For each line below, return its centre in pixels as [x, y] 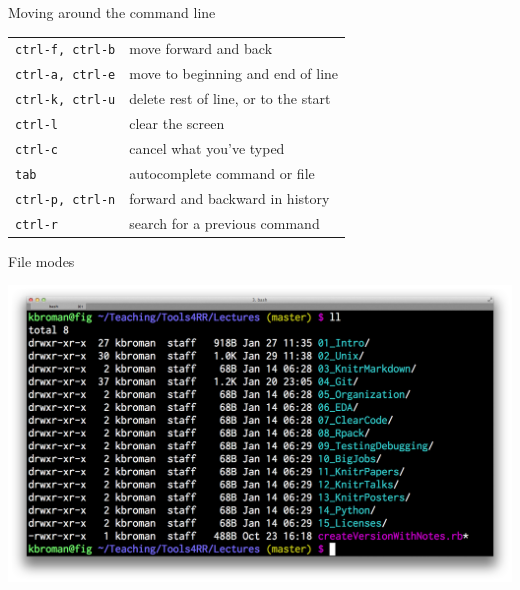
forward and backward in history [229, 197]
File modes [41, 260]
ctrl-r [36, 224]
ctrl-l [36, 125]
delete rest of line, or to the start [230, 98]
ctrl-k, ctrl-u [65, 100]
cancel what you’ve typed [207, 148]
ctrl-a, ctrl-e [65, 75]
